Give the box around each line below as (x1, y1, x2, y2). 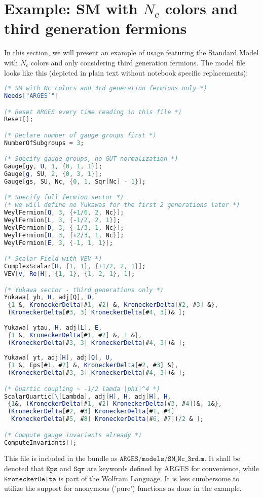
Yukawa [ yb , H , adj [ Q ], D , (4, 294, 95, 301)
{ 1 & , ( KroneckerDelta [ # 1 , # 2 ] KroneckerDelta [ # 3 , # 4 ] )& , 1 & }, (8, 400, 222, 408)
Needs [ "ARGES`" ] (4, 92, 59, 99)
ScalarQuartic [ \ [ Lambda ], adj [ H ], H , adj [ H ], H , (4, 393, 171, 400)
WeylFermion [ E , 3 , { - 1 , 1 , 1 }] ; (4, 239, 113, 246)
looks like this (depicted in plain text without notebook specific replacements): (4, 67, 248, 78)
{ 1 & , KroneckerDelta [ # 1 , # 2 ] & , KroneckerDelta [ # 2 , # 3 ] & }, (8, 301, 218, 309)
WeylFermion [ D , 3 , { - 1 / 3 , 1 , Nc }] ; (4, 224, 124, 231)
